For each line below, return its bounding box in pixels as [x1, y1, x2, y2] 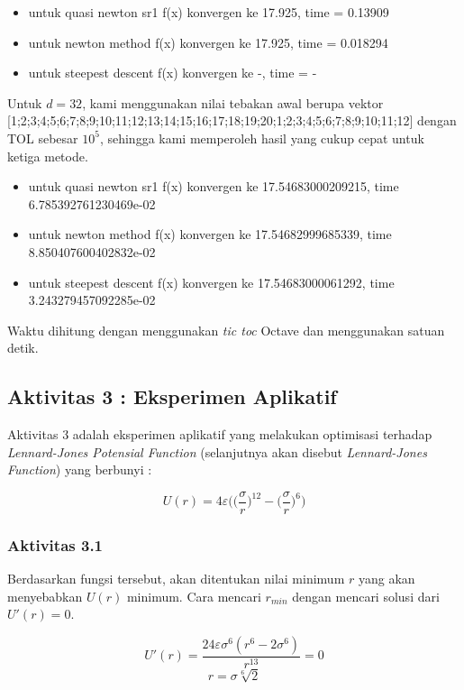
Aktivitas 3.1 [7, 533, 104, 556]
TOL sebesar [7, 128, 78, 147]
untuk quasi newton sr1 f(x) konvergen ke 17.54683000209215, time [28, 177, 399, 196]
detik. [7, 338, 39, 357]
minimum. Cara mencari [126, 586, 261, 605]
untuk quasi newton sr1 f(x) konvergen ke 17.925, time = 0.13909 [28, 3, 389, 21]
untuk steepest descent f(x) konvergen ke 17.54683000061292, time [28, 272, 395, 291]
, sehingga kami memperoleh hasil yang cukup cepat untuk [99, 128, 424, 147]
